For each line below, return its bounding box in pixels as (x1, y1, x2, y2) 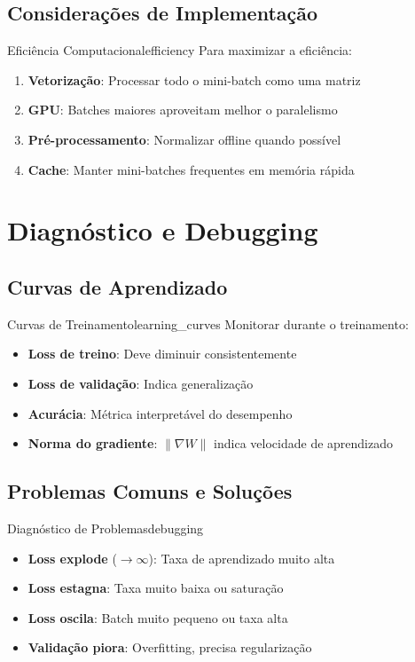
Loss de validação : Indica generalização (27, 374, 254, 392)
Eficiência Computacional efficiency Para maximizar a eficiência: (7, 41, 352, 59)
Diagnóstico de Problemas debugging (7, 518, 204, 537)
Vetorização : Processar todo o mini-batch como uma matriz (27, 70, 361, 89)
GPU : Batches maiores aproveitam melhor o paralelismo (27, 100, 338, 119)
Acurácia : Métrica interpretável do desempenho (27, 404, 293, 422)
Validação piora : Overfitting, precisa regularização (27, 638, 312, 657)
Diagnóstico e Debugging (7, 212, 318, 248)
